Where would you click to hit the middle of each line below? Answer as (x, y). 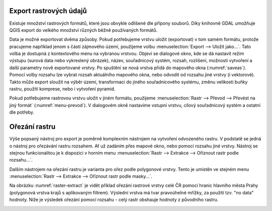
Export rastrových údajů (48, 11)
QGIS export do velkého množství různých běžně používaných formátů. (83, 30)
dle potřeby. (22, 112)
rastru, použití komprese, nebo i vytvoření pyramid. (62, 89)
